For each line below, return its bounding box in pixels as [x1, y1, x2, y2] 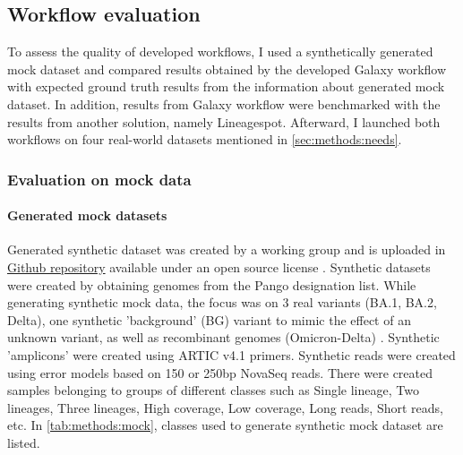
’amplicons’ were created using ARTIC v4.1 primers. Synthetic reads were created [7, 345, 456, 364]
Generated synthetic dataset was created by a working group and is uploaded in [7, 240, 446, 259]
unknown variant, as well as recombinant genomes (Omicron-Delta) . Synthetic [7, 328, 440, 347]
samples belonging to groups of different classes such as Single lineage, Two [7, 381, 419, 399]
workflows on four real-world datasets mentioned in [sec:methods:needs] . [7, 130, 402, 149]
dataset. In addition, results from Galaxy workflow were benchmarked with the [7, 94, 441, 113]
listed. [7, 433, 40, 451]
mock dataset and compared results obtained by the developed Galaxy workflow [7, 59, 447, 78]
